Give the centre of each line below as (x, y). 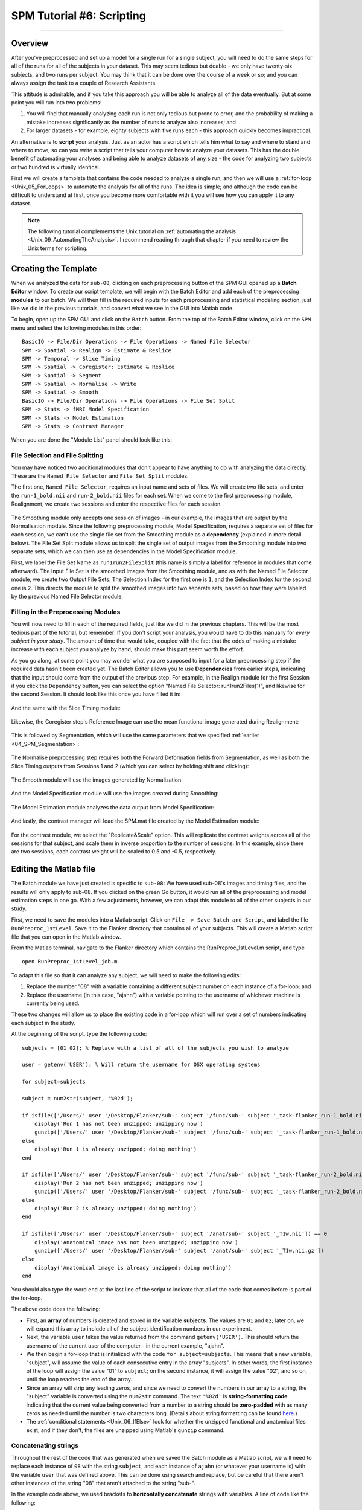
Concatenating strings (45, 1445)
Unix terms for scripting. (58, 248)
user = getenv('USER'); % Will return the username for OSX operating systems (141, 1065)
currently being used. (53, 1003)
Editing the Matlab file (53, 869)
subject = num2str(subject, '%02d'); (78, 1098)
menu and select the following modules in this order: (76, 328)
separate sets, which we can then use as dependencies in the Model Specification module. (124, 551)
